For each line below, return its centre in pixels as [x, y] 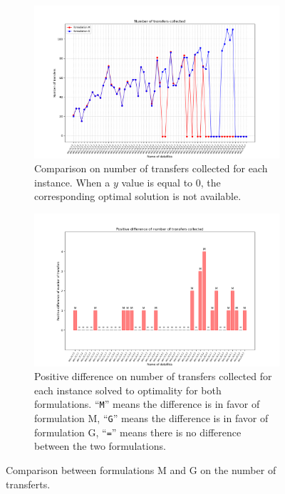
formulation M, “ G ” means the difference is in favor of [151, 418]
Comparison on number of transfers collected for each [151, 168]
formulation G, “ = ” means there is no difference [138, 432]
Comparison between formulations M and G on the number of [141, 470]
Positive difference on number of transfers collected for [153, 376]
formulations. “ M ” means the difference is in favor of [147, 404]
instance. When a [72, 182]
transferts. [28, 484]
